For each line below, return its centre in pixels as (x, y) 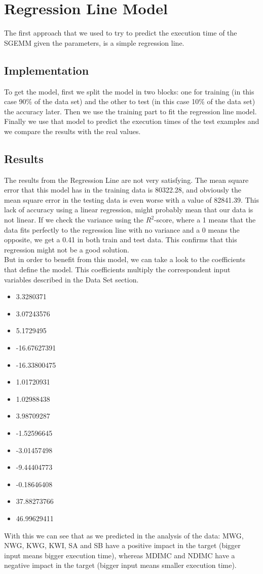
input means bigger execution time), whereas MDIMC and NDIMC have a (120, 555)
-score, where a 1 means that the (205, 220)
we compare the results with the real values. (72, 131)
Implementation (47, 70)
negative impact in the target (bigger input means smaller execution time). (120, 565)
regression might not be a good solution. (67, 249)
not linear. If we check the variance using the (74, 220)
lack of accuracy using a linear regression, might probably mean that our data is (129, 210)
